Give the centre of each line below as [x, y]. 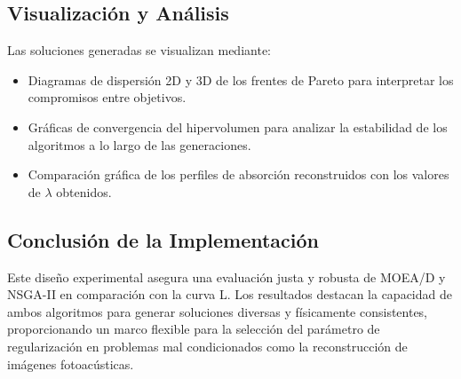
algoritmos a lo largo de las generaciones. [139, 144]
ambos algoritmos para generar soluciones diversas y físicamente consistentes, [218, 311]
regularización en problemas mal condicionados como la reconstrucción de [207, 346]
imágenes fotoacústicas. [71, 363]
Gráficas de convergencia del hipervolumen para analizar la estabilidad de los [238, 126]
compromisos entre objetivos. [107, 97]
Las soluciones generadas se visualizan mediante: [139, 50]
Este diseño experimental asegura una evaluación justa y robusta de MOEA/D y [227, 276]
